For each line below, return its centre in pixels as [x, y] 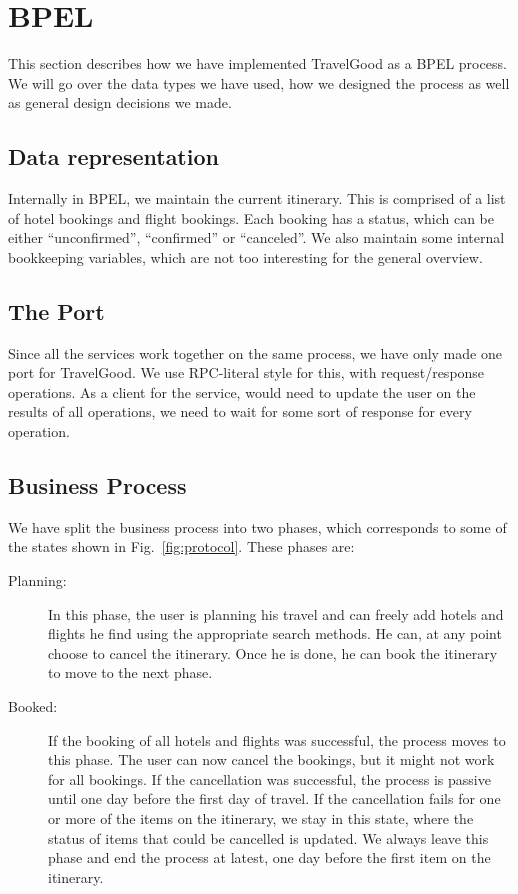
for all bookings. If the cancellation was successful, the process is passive [269, 778]
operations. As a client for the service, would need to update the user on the [242, 391]
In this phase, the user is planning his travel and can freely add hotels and [276, 613]
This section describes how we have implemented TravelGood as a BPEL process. [257, 63]
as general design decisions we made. [120, 102]
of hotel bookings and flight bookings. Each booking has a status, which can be [251, 217]
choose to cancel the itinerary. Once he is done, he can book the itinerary [273, 652]
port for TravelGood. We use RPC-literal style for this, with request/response [246, 372]
